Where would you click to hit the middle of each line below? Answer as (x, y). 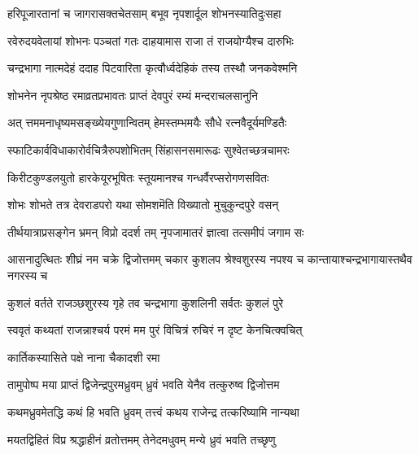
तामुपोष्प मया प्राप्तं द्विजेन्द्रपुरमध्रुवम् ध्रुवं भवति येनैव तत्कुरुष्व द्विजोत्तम (144, 384)
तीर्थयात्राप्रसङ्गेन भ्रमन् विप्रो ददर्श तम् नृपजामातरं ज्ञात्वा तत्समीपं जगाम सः (156, 231)
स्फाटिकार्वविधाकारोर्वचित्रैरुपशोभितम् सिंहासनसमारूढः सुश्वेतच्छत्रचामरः (148, 149)
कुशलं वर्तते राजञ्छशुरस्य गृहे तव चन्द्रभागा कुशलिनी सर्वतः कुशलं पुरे (146, 302)
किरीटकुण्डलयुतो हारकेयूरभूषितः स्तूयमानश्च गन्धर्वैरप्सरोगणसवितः (138, 177)
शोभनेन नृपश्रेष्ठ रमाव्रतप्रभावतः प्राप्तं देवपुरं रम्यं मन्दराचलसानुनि (133, 95)
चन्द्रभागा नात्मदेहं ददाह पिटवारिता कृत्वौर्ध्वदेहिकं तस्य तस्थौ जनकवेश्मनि (153, 68)
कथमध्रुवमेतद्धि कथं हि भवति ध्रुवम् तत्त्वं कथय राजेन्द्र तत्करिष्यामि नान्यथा (154, 411)
